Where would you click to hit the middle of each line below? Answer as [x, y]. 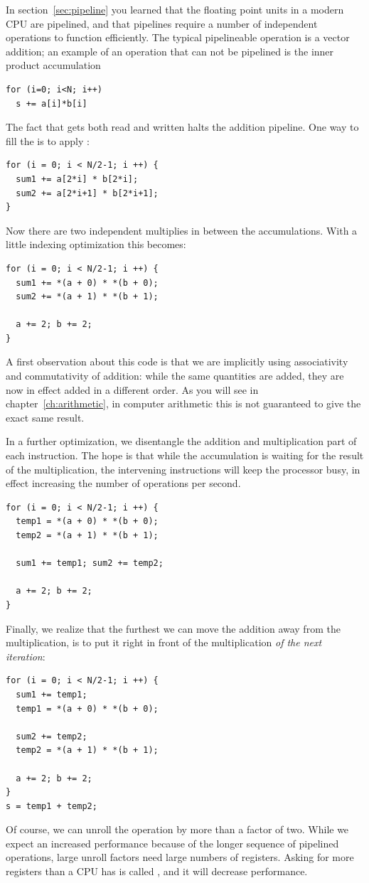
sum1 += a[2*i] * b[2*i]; [77, 179]
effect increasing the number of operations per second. [123, 483]
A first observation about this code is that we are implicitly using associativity [177, 362]
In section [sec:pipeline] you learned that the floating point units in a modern [175, 9]
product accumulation [53, 65]
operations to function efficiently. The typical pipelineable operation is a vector [178, 37]
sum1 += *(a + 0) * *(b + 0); [87, 283]
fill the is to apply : [48, 140]
